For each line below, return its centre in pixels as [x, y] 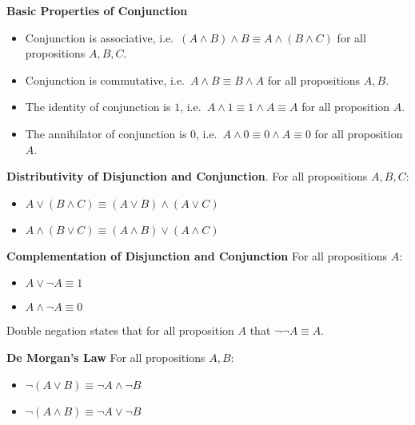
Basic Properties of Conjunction [97, 10]
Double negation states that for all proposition [120, 330]
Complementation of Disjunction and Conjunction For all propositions [197, 255]
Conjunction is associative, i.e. [100, 37]
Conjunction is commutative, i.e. [105, 79]
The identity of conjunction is [98, 107]
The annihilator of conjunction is [106, 133]
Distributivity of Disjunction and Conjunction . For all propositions [187, 176]
